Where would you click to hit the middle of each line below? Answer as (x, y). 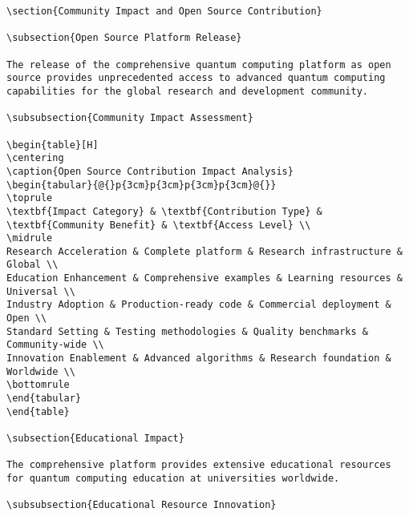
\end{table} (38, 411)
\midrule (30, 238)
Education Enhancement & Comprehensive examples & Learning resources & (204, 278)
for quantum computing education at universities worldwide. (173, 478)
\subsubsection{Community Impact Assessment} (130, 118)
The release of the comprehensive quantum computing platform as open (199, 64)
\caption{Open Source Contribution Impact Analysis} (150, 171)
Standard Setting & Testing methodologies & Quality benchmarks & (188, 331)
